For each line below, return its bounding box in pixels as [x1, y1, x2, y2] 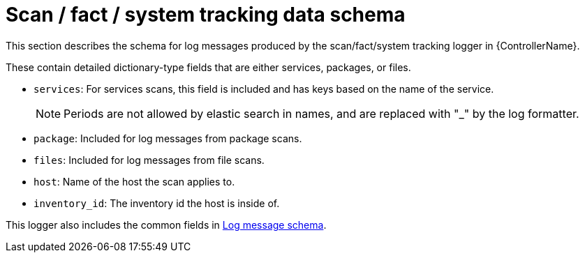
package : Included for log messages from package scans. [34, 132, 302, 144]
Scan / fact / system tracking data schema [6, 3, 406, 26]
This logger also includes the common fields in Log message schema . [6, 218, 327, 231]
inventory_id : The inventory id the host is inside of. [34, 197, 280, 209]
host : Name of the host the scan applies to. [34, 175, 235, 188]
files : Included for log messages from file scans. [34, 153, 265, 166]
